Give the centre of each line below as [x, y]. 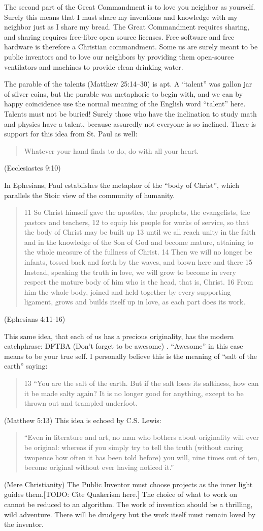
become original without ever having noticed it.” [99, 467]
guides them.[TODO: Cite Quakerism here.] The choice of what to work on [121, 494]
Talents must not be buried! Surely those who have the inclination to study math [130, 113]
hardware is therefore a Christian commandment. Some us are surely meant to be [131, 47]
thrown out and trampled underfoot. [81, 403]
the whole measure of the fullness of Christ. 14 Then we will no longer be [138, 252]
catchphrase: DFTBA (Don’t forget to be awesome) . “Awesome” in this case [124, 346]
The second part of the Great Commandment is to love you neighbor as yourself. [130, 7]
